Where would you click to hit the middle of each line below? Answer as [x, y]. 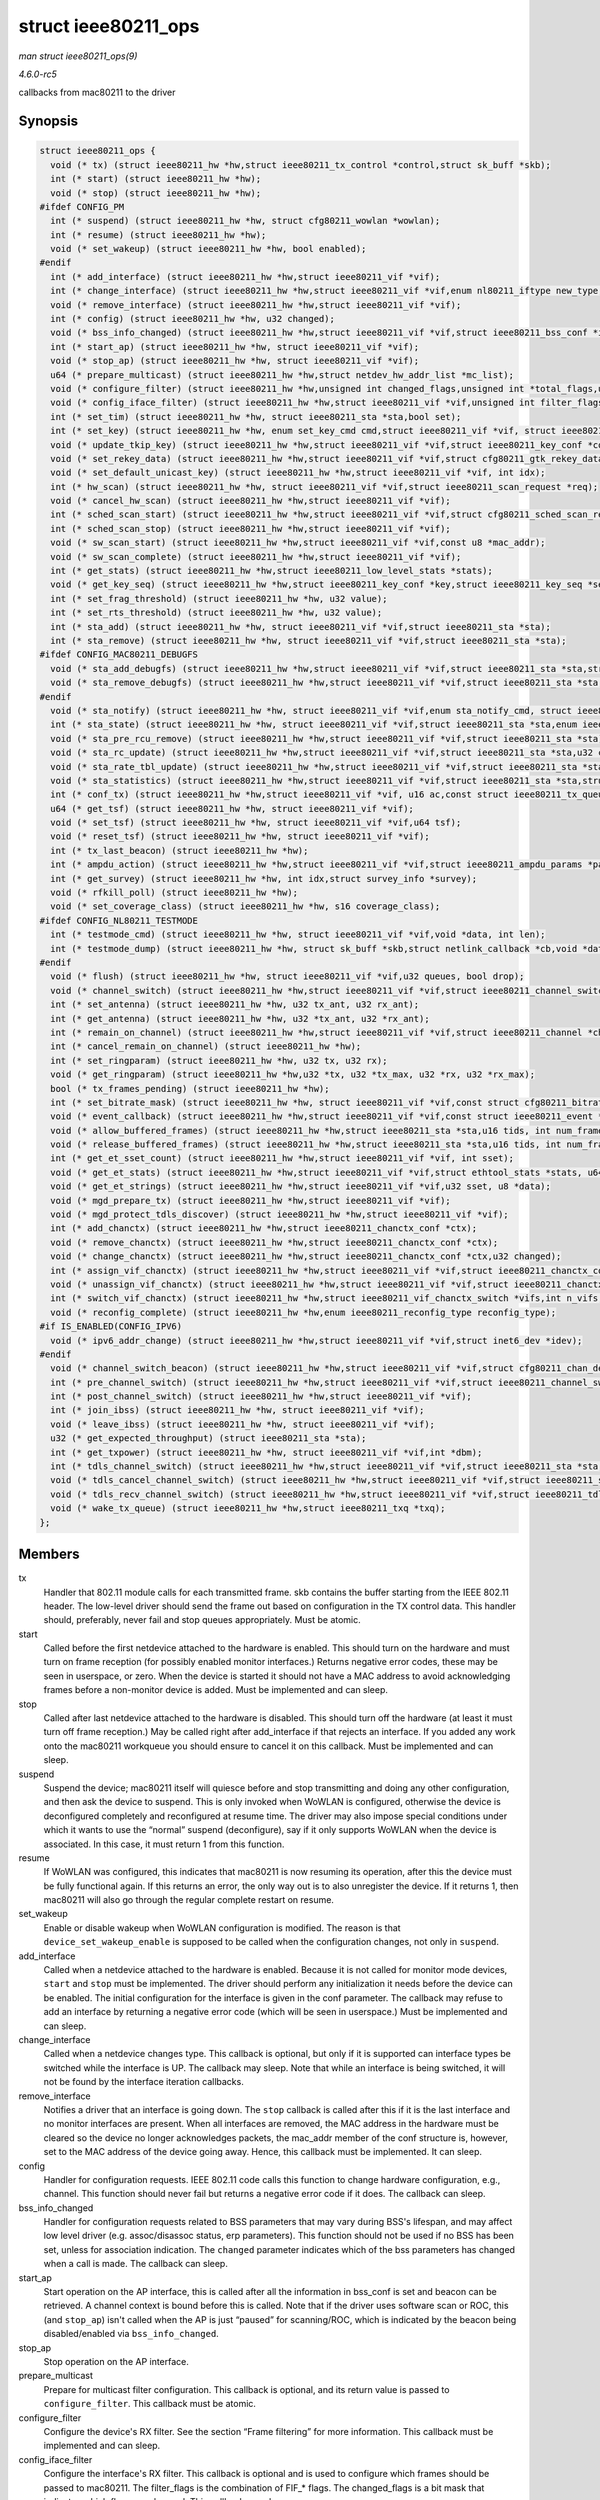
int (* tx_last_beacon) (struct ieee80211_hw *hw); [179, 850]
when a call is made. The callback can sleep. [136, 2264]
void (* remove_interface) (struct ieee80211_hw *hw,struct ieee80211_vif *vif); [256, 304]
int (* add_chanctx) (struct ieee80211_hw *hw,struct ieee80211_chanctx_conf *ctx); [264, 1228]
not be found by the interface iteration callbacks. [143, 2082]
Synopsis [48, 121]
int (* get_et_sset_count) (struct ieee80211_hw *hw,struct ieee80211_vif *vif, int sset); [282, 1158]
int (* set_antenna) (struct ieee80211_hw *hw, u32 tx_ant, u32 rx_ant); [235, 1004]
